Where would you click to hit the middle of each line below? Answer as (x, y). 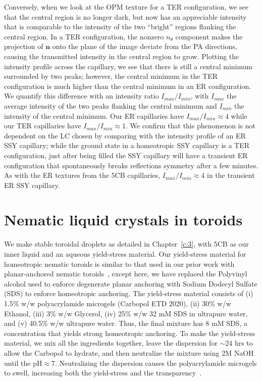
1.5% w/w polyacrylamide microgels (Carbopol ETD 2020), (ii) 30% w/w (118, 303)
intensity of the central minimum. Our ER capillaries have (94, 115)
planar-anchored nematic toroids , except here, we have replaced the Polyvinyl (126, 274)
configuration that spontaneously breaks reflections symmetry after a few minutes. (131, 165)
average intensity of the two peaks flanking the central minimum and (111, 105)
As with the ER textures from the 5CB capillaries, (82, 175)
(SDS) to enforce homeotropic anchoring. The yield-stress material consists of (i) (129, 293)
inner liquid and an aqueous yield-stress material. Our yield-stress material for (125, 254)
